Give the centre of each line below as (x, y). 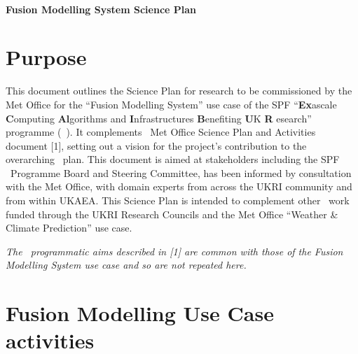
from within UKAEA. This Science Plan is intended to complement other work (178, 200)
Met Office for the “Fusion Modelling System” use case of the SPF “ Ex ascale (171, 104)
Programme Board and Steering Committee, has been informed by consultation (181, 172)
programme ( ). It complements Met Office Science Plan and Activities (161, 132)
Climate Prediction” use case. (69, 228)
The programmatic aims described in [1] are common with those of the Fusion (174, 251)
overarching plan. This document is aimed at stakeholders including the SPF (173, 159)
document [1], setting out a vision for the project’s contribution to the (156, 145)
